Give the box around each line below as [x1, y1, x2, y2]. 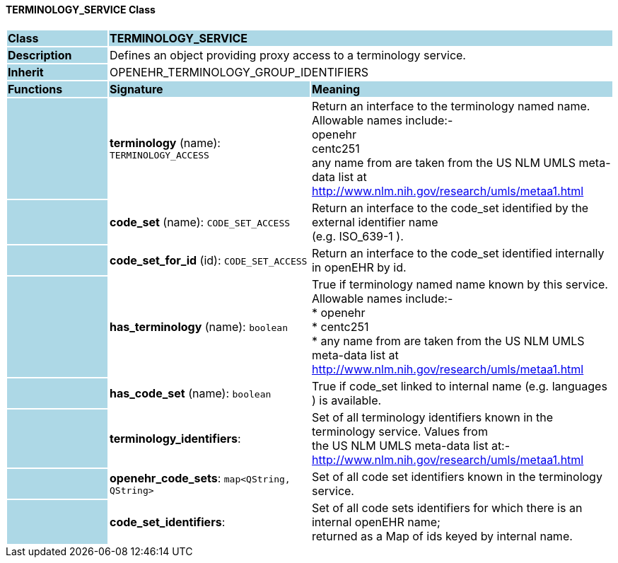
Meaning [311, 81, 361, 96]
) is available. [311, 393, 382, 407]
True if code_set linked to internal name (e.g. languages [311, 378, 607, 393]
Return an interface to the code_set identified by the [311, 200, 589, 215]
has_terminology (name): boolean [109, 319, 288, 334]
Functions [8, 81, 63, 96]
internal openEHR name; [311, 514, 441, 529]
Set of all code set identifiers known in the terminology [311, 469, 602, 484]
